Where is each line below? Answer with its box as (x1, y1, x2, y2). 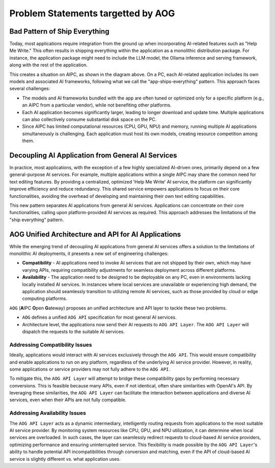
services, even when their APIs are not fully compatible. (9, 397, 127, 403)
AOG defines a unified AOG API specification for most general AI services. (22, 314, 177, 321)
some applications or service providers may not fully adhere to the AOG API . (9, 366, 171, 372)
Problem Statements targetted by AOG (9, 8, 175, 19)
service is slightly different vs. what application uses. (9, 456, 121, 462)
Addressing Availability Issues (9, 409, 86, 417)
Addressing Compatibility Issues (9, 341, 92, 348)
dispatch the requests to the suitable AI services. (22, 328, 125, 334)
